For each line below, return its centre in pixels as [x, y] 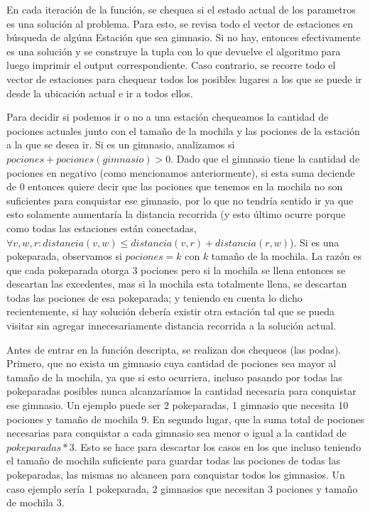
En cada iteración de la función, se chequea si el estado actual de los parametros [181, 9]
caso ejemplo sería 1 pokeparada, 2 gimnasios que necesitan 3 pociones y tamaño [182, 488]
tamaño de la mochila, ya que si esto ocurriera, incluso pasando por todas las [174, 377]
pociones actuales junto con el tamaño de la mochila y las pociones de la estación [183, 130]
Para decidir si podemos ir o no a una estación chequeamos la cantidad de [168, 117]
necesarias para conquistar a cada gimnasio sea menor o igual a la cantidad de [176, 433]
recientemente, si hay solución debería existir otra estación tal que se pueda [171, 311]
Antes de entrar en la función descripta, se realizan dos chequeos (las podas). [174, 349]
